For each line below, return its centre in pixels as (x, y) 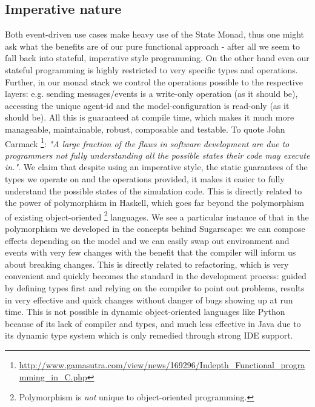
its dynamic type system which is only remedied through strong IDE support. (149, 335)
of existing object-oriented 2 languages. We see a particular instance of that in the (157, 216)
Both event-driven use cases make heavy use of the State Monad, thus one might (155, 34)
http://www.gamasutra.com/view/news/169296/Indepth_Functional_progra (162, 364)
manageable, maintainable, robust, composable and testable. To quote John (145, 129)
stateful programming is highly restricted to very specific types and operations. (151, 69)
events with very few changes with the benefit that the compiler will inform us (151, 252)
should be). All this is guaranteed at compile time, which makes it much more (150, 117)
